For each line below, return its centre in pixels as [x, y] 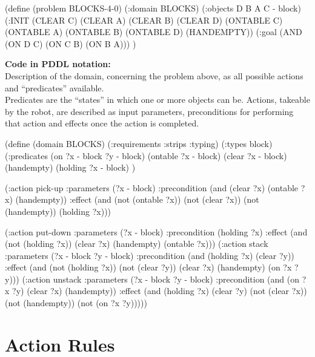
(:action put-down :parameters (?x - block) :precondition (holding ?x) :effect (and [156, 231]
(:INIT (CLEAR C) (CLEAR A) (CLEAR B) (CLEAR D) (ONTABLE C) [144, 20]
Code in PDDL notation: [58, 64]
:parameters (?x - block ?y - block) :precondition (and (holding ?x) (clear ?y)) [150, 255]
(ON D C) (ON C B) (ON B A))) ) [71, 43]
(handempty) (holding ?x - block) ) [70, 167]
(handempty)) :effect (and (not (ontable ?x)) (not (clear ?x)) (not [137, 199]
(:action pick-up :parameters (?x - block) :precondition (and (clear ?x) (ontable [152, 187]
